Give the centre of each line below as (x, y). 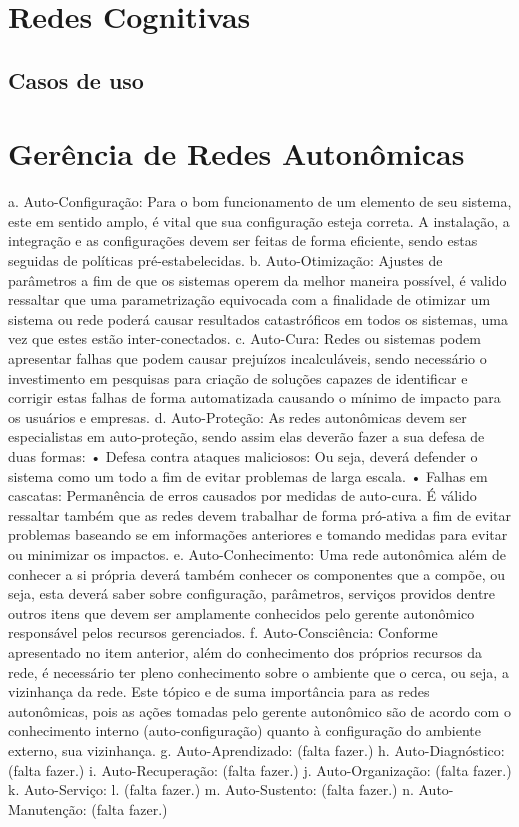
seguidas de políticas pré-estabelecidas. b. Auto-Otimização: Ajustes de (225, 260)
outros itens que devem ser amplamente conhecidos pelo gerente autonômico (241, 612)
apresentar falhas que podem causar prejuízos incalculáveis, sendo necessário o (247, 358)
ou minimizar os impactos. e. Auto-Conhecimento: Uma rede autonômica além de (257, 553)
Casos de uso (76, 79)
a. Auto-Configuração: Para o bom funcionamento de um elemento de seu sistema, (260, 201)
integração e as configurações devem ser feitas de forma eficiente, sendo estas (243, 240)
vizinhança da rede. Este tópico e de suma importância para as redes (219, 691)
